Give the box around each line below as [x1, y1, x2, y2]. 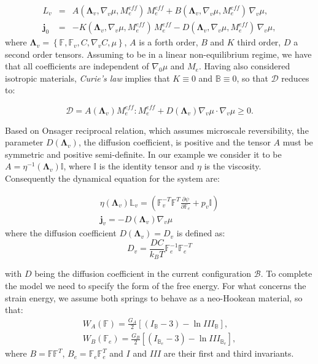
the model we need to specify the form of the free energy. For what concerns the [5, 279, 306, 292]
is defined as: [176, 227, 225, 239]
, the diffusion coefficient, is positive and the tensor [78, 136, 271, 149]
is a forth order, [139, 36, 198, 48]
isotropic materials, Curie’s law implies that [5, 71, 170, 84]
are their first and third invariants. [163, 347, 294, 360]
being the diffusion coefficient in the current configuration [34, 267, 252, 280]
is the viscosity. [204, 160, 262, 172]
